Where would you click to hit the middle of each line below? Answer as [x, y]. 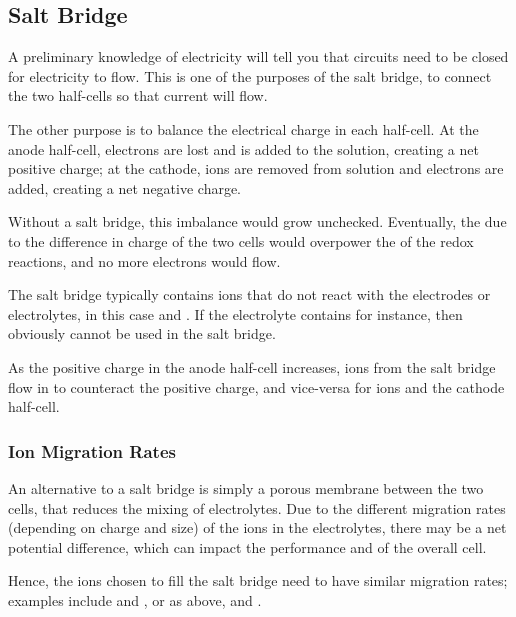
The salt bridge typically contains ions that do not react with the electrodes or [249, 294]
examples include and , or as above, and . [135, 599]
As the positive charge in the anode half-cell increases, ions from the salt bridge [252, 366]
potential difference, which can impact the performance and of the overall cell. [247, 546]
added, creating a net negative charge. [125, 187]
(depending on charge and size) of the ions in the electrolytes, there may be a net [257, 527]
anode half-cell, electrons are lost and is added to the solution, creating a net [243, 148]
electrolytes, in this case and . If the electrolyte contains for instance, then [235, 313]
